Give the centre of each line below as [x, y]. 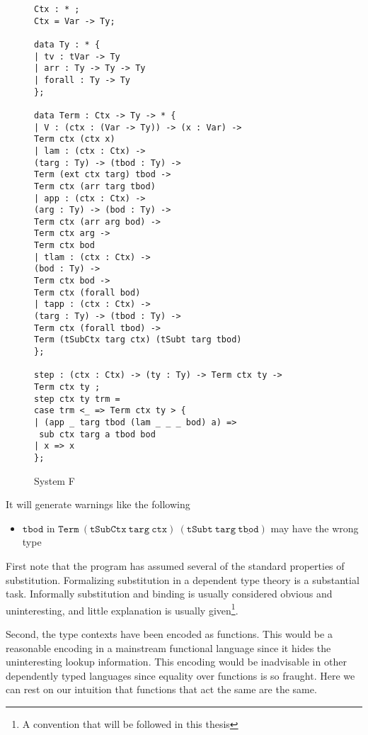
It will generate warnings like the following [98, 504]
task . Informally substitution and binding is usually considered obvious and [169, 594]
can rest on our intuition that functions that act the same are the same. [161, 689]
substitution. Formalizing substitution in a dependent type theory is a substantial [183, 579]
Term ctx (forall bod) [87, 292]
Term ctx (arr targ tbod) [95, 186]
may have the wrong [315, 528]
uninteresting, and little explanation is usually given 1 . [122, 609]
